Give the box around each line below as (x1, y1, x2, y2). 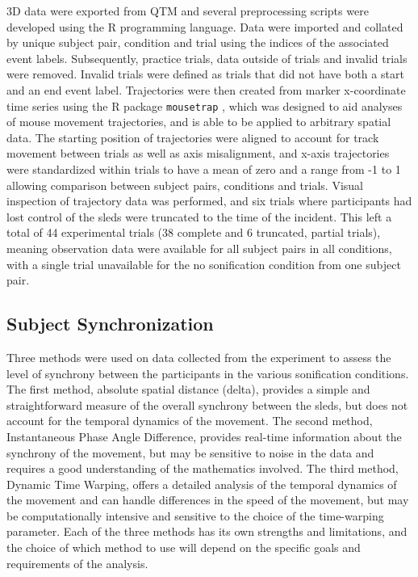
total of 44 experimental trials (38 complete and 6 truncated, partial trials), (6, 224, 381, 241)
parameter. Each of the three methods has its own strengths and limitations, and (6, 523, 408, 540)
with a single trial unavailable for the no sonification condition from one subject (6, 255, 401, 272)
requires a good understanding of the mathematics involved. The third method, (6, 460, 399, 477)
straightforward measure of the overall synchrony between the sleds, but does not (6, 396, 408, 413)
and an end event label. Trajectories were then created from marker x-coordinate (6, 81, 406, 98)
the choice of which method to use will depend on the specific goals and (6, 539, 361, 556)
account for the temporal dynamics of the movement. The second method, (6, 412, 373, 429)
